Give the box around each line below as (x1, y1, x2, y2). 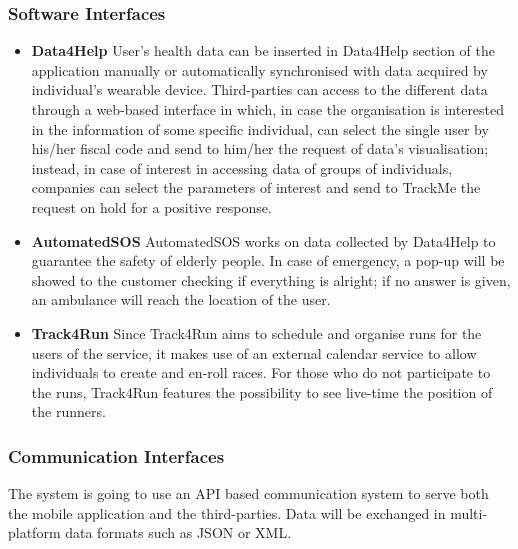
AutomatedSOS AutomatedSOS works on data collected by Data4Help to (31, 230, 496, 251)
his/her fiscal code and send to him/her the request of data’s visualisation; (31, 138, 489, 159)
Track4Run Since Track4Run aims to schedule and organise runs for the (31, 322, 482, 343)
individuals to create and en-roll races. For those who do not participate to (31, 362, 491, 383)
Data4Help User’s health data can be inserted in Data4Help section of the (31, 40, 496, 61)
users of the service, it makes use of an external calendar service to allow (31, 342, 477, 363)
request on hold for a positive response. (31, 196, 272, 217)
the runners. (31, 401, 106, 422)
